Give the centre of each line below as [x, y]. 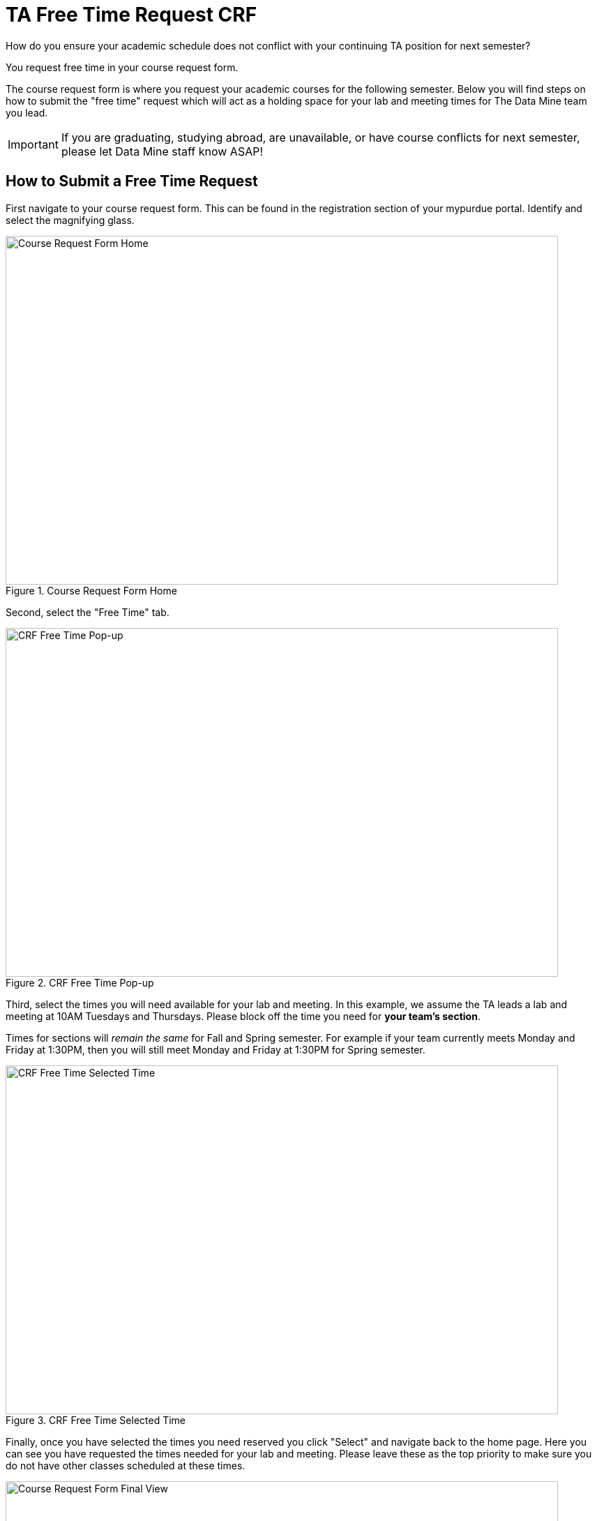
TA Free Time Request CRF [131, 15]
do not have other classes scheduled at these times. [126, 1465]
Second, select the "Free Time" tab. [88, 612]
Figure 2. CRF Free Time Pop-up [80, 982]
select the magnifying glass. [70, 220]
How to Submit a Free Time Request [132, 181]
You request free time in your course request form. [122, 67]
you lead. [27, 112]
